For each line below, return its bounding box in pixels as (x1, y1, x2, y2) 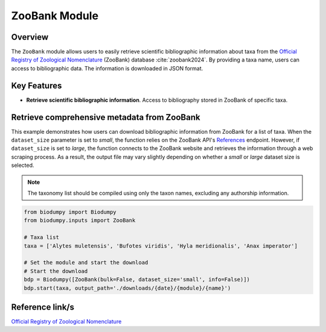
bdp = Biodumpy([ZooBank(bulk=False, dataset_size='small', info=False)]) (24, 276, 251, 283)
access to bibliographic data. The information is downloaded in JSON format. (11, 64, 203, 72)
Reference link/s (11, 302, 75, 312)
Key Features (11, 80, 62, 90)
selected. (11, 161, 34, 169)
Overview (11, 32, 49, 42)
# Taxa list (24, 234, 60, 241)
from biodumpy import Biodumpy (24, 208, 117, 215)
